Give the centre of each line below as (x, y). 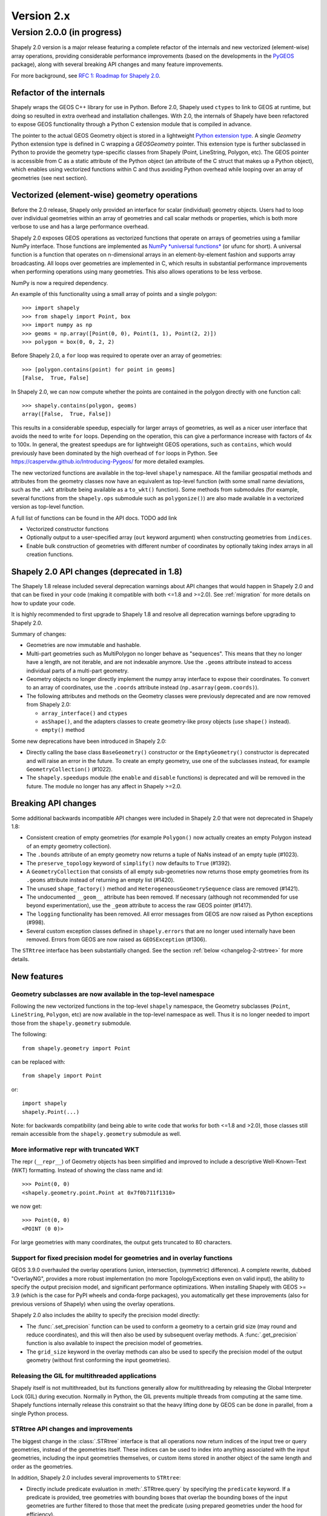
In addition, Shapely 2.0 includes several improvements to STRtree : (96, 1478)
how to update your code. (43, 603)
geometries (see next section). (49, 178)
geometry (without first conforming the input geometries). (98, 1360)
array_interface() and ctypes (84, 713)
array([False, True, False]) (67, 414)
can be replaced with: (38, 1062)
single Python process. (40, 1414)
